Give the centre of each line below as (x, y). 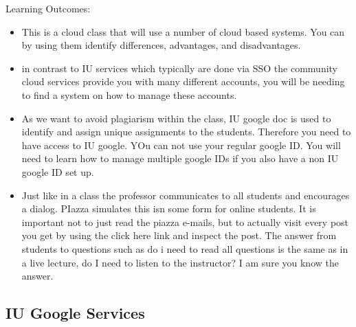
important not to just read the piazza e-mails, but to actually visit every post (185, 222)
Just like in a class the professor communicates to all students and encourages (186, 195)
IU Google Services (75, 313)
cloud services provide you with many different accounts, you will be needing (183, 81)
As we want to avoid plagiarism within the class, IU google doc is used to (176, 118)
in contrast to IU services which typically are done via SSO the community (180, 68)
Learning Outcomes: (48, 8)
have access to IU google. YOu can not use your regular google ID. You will (181, 145)
